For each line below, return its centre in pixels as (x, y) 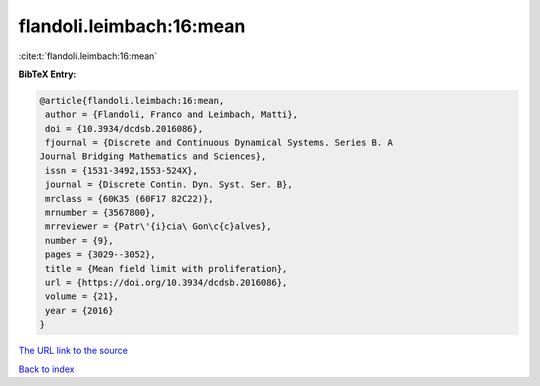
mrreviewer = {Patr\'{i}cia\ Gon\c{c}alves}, (158, 226)
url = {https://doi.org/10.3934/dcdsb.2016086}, (166, 282)
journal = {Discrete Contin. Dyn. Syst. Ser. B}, (169, 184)
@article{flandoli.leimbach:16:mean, (132, 100)
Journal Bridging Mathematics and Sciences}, (153, 156)
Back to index (46, 369)
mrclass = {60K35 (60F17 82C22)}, (129, 198)
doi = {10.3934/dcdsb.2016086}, (124, 128)
